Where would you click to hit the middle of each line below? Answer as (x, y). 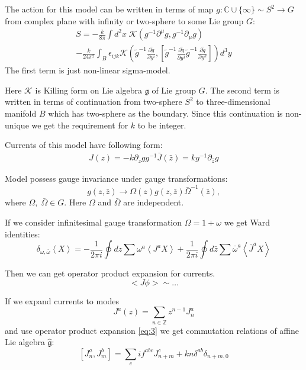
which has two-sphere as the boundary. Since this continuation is (165, 113)
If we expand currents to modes (62, 300)
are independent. (154, 202)
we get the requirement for (80, 125)
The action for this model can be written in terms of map (109, 9)
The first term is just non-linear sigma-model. (88, 70)
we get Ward (247, 222)
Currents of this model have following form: (84, 145)
